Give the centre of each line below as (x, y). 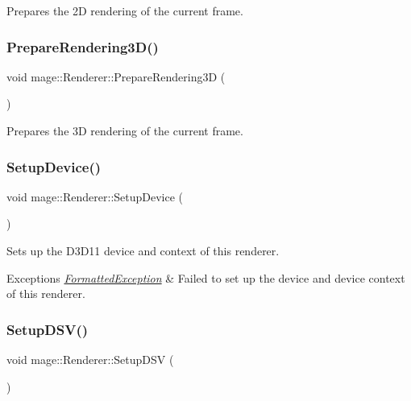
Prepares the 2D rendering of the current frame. (125, 10)
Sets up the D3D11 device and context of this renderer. (143, 250)
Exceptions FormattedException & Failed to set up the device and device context (206, 277)
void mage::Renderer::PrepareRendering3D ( (116, 76)
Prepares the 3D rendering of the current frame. (125, 130)
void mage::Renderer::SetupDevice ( (95, 196)
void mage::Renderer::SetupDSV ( (90, 359)
